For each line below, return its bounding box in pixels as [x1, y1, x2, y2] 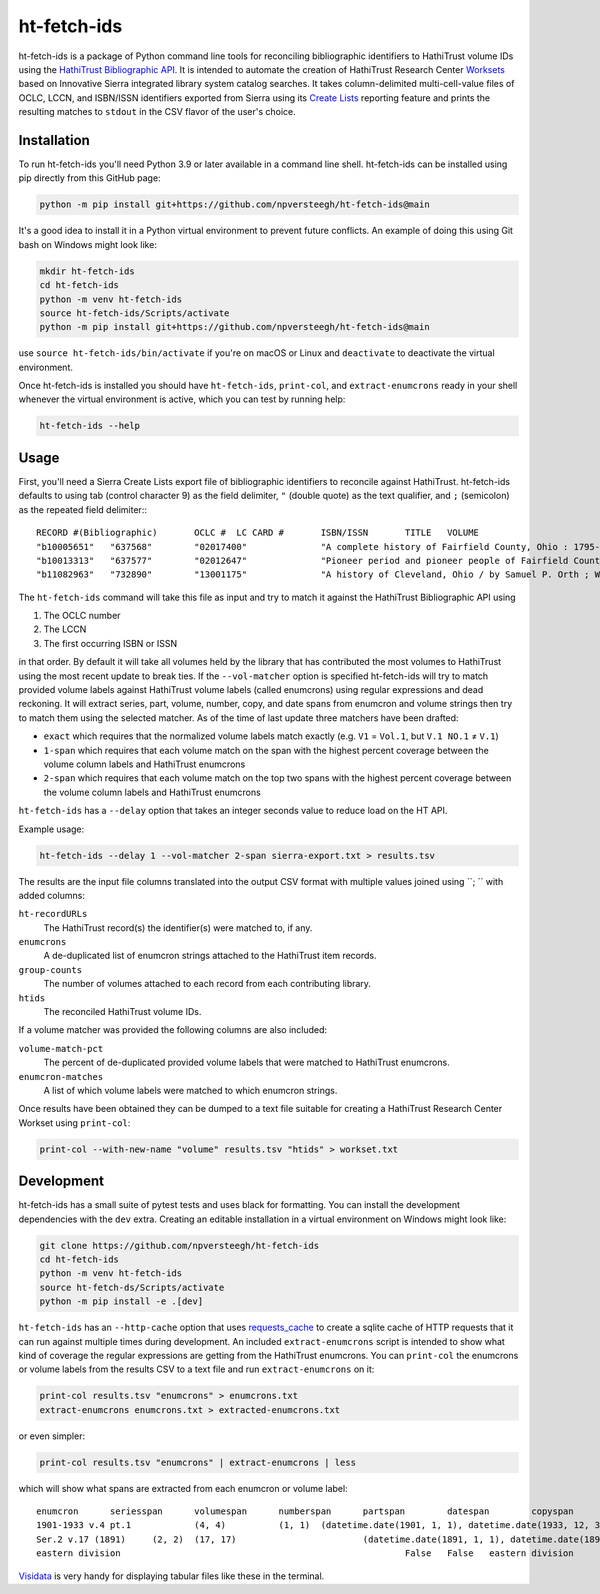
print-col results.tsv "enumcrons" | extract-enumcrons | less [39, 1456, 357, 1468]
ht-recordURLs [18, 908, 88, 920]
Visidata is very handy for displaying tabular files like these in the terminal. [18, 1570, 325, 1582]
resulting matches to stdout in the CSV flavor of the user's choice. [18, 106, 296, 118]
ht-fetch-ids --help [39, 420, 140, 432]
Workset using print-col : [18, 1116, 131, 1129]
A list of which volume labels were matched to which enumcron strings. [43, 1084, 338, 1096]
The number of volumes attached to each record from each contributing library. [43, 978, 372, 990]
